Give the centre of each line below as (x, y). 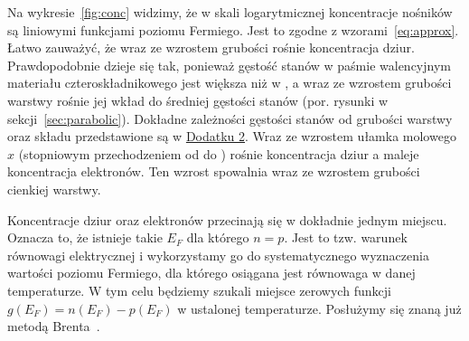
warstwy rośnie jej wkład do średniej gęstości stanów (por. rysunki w (198, 100)
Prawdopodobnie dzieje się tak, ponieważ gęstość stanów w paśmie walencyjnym (229, 65)
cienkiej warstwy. (54, 189)
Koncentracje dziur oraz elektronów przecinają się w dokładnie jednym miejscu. (227, 219)
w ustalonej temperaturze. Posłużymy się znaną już (319, 308)
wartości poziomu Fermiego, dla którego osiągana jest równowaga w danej (211, 273)
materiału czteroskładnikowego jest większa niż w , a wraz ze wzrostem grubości (230, 83)
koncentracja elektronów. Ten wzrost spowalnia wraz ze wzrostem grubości (214, 171)
